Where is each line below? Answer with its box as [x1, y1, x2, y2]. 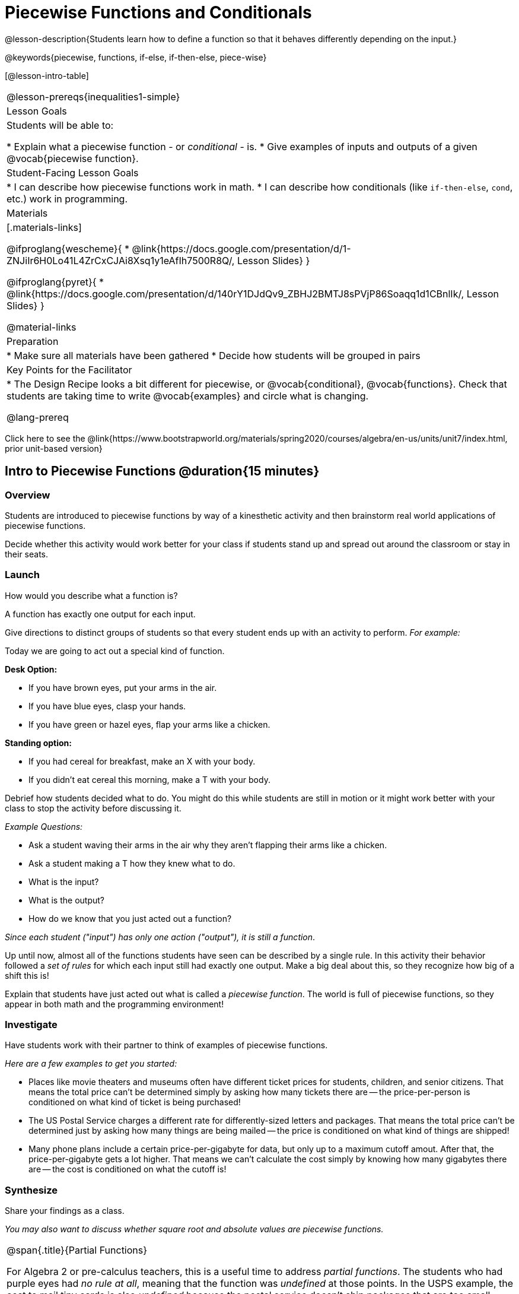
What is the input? [28, 876, 99, 887]
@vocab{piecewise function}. [7, 152, 139, 164]
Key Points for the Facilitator [7, 363, 132, 376]
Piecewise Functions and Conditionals [5, 2, 312, 23]
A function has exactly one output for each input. [5, 608, 196, 619]
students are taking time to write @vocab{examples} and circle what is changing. [7, 389, 369, 402]
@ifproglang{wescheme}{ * [7, 242, 129, 255]
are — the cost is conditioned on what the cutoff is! [28, 1164, 227, 1175]
